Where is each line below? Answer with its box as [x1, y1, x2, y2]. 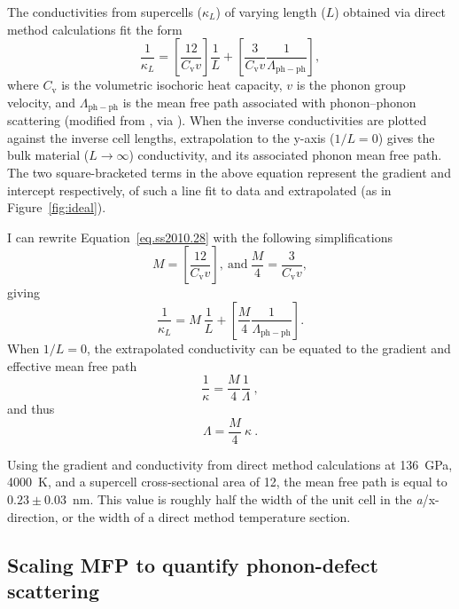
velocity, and [7, 92, 76, 111]
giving [7, 283, 40, 302]
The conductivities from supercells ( [7, 3, 203, 20]
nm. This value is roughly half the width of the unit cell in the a [72, 490, 423, 509]
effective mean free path [7, 356, 137, 375]
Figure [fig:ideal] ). [7, 198, 106, 217]
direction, [7, 507, 58, 526]
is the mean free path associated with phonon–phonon [122, 92, 416, 111]
